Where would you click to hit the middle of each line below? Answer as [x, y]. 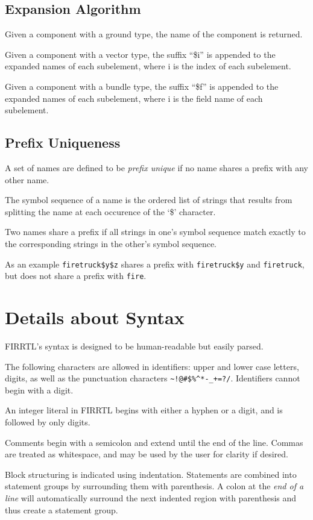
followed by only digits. [48, 422]
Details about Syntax [95, 317]
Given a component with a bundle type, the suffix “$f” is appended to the [142, 86]
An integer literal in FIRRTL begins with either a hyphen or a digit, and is [144, 410]
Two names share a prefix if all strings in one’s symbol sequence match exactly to [155, 232]
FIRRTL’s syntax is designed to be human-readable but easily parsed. [134, 346]
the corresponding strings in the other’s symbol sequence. [111, 243]
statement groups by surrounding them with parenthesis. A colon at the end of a [154, 486]
